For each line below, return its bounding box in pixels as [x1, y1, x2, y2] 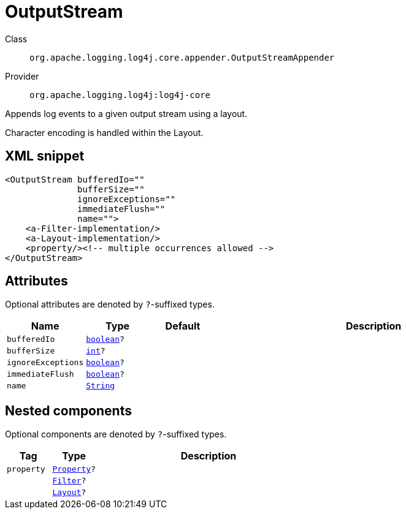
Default [165, 320, 201, 333]
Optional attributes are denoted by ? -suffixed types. [5, 299, 215, 310]
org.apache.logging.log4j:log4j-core [29, 89, 211, 100]
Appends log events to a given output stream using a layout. [5, 108, 248, 119]
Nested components [5, 403, 132, 418]
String [86, 381, 115, 391]
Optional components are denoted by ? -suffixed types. [5, 429, 227, 440]
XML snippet [5, 148, 85, 164]
